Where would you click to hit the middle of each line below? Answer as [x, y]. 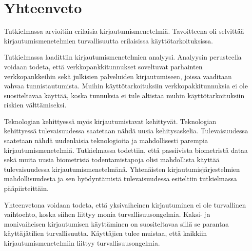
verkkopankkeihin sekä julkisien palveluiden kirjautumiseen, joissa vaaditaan [118, 76]
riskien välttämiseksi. [35, 105]
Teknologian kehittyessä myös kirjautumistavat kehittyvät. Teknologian [110, 121]
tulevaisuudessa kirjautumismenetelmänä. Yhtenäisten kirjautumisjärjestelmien [122, 169]
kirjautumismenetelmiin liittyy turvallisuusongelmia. [82, 243]
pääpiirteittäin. [26, 188]
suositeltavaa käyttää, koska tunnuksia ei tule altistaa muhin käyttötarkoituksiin [124, 95]
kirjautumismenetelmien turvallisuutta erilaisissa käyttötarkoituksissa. [108, 40]
